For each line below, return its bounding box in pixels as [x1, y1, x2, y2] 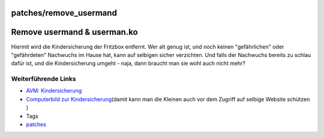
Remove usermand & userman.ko [11, 27, 138, 37]
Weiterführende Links [11, 75, 76, 83]
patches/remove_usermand [11, 8, 117, 18]
